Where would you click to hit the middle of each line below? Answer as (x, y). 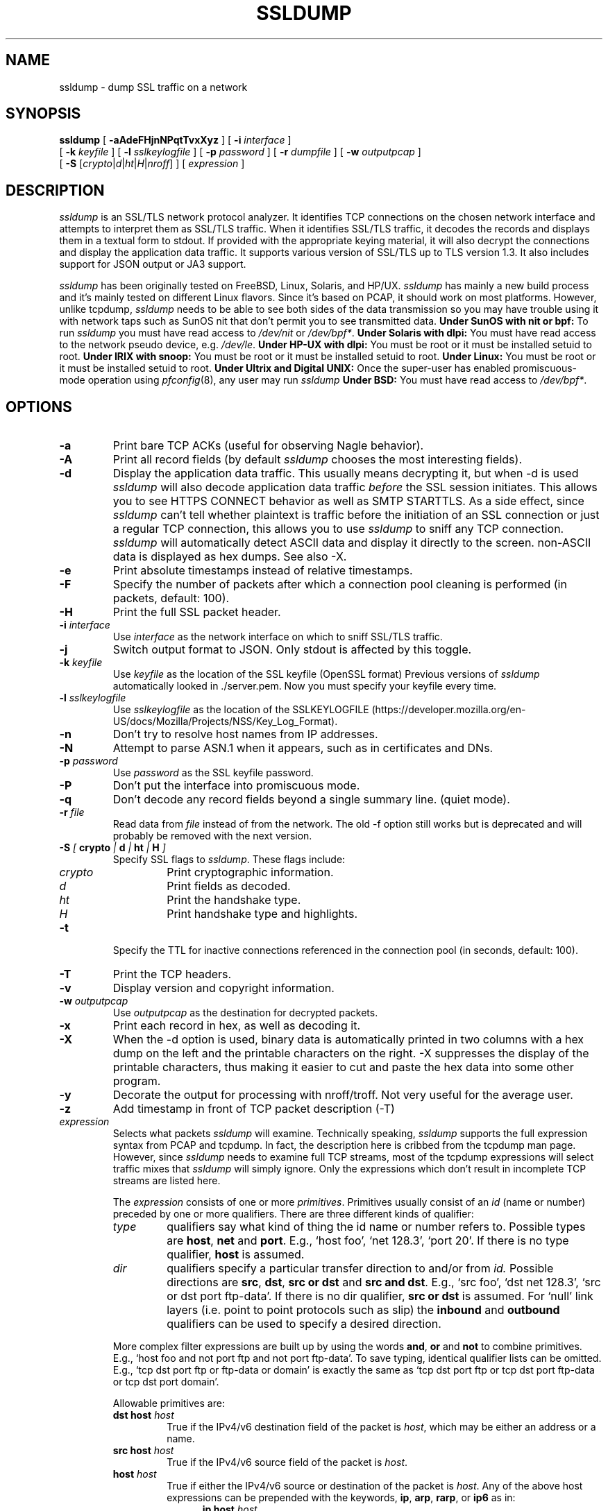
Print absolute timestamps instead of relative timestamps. (263, 571)
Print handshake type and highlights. (262, 914)
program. (137, 1081)
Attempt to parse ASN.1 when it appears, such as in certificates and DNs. (303, 748)
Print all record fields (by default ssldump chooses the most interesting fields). (317, 460)
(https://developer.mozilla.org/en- (449, 710)
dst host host (143, 1415)
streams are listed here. (167, 1181)
